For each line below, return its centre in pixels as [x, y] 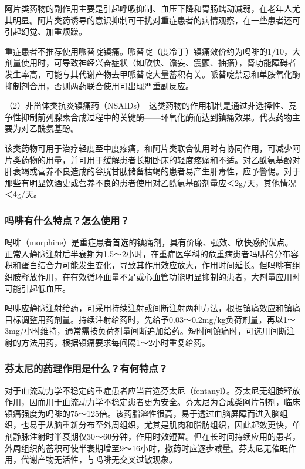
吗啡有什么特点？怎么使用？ [67, 220]
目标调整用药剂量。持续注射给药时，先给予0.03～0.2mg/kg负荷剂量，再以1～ [150, 319]
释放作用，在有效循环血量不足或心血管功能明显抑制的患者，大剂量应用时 [160, 276]
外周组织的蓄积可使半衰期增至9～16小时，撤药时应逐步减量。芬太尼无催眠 [146, 448]
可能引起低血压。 [38, 288]
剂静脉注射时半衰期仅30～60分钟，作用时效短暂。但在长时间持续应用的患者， [152, 436]
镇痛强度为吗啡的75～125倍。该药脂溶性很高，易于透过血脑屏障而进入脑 [142, 413]
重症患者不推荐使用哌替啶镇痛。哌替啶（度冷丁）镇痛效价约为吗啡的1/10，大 [152, 51]
